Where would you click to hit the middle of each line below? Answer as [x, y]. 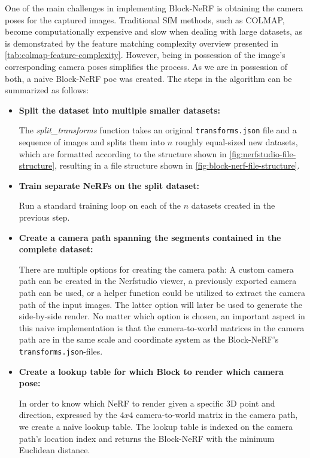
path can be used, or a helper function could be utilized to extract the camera [162, 292]
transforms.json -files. [61, 351]
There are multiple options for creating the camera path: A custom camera [156, 269]
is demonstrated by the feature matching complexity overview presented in [142, 43]
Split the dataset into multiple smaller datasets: [119, 110]
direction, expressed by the [68, 415]
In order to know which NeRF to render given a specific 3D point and [147, 403]
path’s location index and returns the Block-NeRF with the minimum [147, 438]
